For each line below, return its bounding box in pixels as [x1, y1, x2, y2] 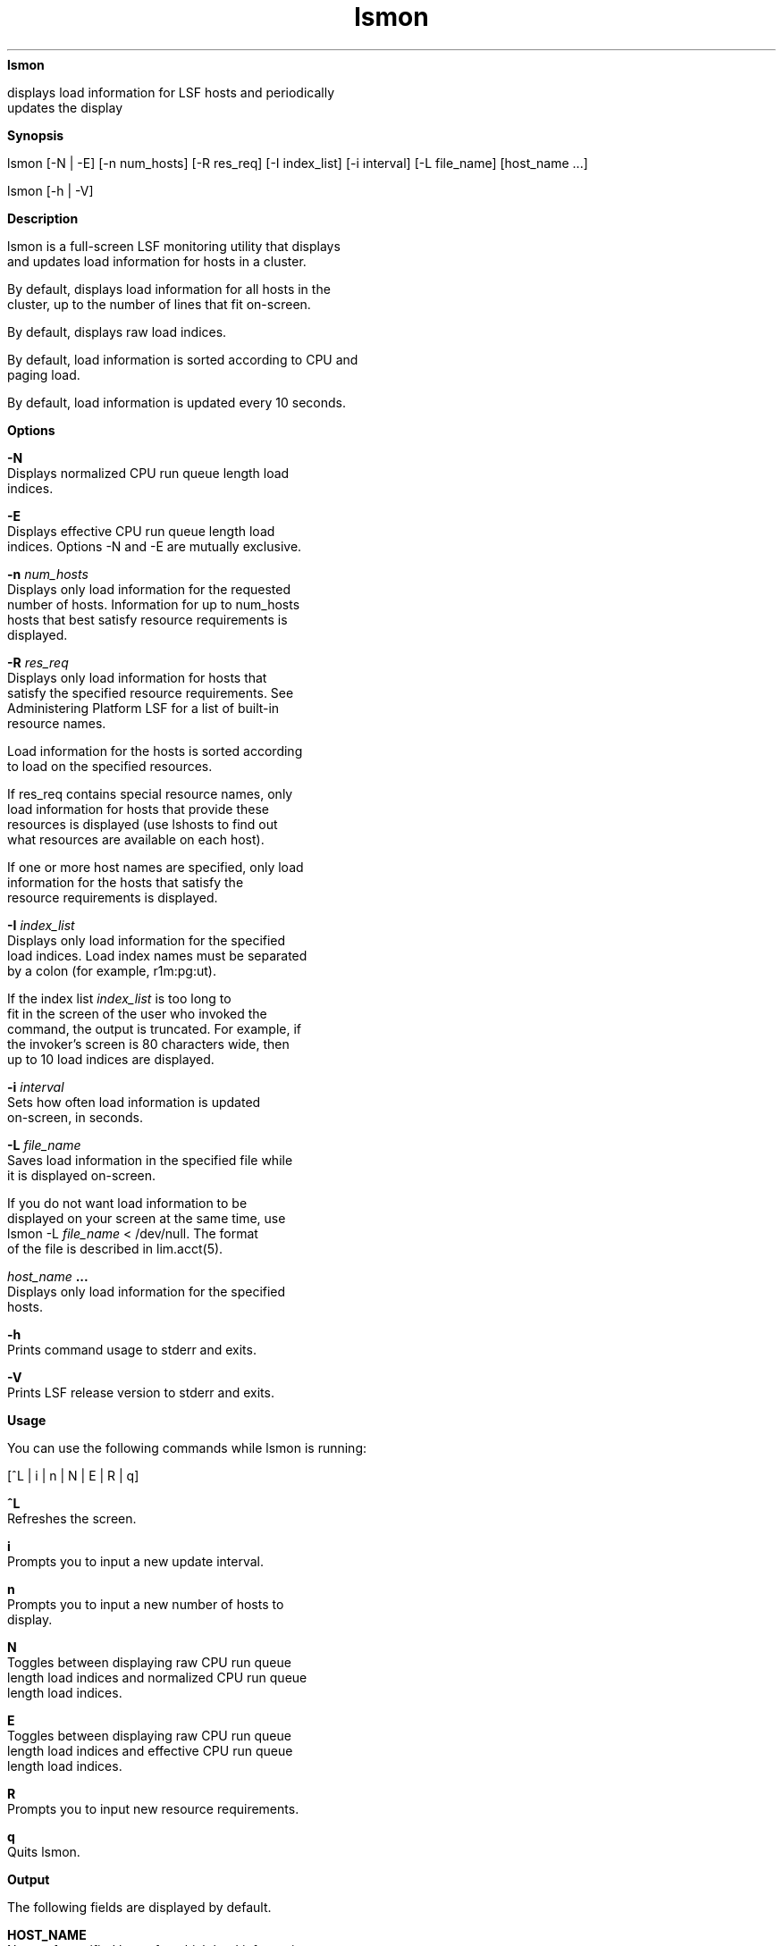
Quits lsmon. [7, 1843, 80, 1859]
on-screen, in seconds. [7, 1109, 143, 1125]
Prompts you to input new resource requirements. [7, 1800, 299, 1816]
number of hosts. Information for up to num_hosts [7, 596, 300, 612]
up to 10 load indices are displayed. [7, 1051, 215, 1067]
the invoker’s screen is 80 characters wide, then [7, 1036, 290, 1052]
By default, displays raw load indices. [7, 323, 227, 340]
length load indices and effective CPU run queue [7, 1742, 293, 1758]
